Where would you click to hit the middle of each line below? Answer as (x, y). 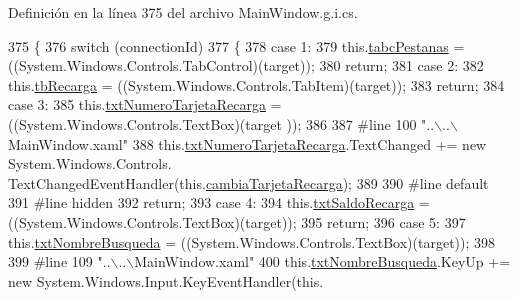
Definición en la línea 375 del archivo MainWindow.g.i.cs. (183, 12)
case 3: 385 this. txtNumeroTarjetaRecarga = (145, 104)
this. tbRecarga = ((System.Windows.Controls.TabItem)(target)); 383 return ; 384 (256, 84)
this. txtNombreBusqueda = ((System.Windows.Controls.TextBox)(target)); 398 (252, 241)
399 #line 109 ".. (59, 261)
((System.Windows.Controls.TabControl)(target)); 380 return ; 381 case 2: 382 (246, 65)
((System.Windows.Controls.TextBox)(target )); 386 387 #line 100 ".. (221, 123)
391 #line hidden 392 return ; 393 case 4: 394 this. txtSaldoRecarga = (219, 202)
